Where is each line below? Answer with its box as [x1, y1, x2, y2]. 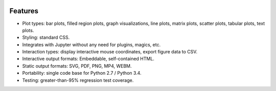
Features [9, 7, 38, 15]
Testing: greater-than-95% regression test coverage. [22, 77, 134, 83]
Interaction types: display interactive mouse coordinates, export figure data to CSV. [22, 49, 198, 55]
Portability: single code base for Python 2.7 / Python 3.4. [22, 70, 142, 76]
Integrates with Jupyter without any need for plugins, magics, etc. [22, 41, 161, 48]
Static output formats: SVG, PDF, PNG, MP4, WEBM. [22, 63, 132, 69]
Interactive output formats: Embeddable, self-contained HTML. [22, 56, 154, 62]
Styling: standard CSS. [22, 35, 70, 41]
